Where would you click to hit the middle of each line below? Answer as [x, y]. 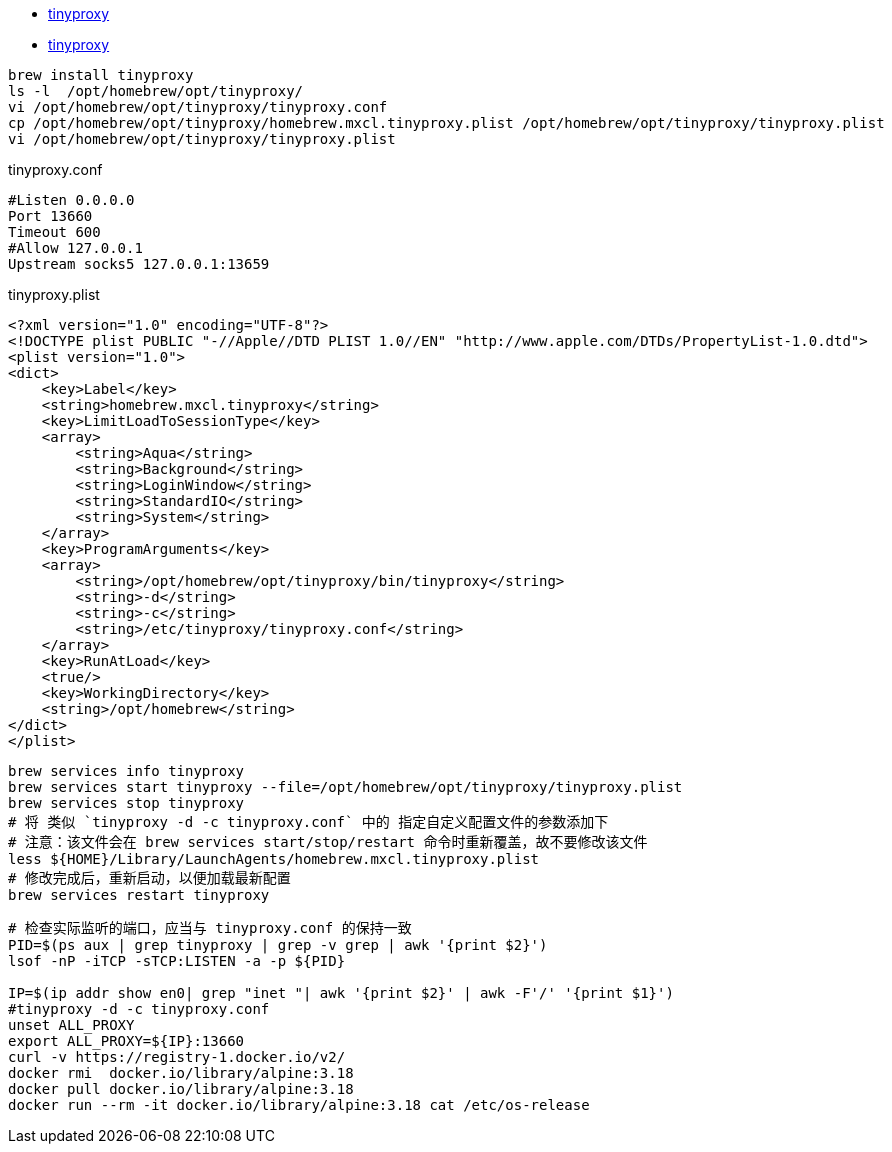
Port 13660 [50, 216]
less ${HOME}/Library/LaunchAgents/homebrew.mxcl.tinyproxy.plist [274, 859]
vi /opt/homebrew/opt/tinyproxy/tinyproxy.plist [202, 139]
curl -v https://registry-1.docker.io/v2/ [177, 1057]
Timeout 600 [54, 232]
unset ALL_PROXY [71, 1025]
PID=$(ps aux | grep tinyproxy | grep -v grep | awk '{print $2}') [278, 945]
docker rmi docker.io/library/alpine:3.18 [181, 1073]
